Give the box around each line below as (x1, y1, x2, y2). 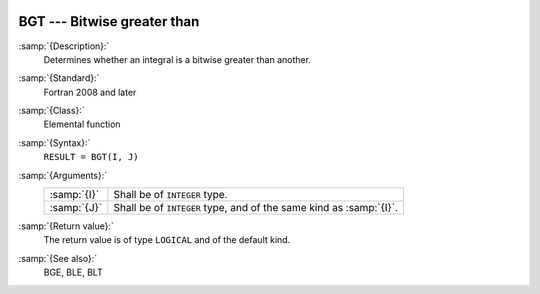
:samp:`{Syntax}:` (18, 136, 91, 149)
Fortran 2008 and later (43, 86, 137, 98)
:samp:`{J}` (49, 201, 103, 215)
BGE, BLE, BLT (43, 266, 104, 279)
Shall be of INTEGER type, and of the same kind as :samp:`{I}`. (113, 201, 399, 215)
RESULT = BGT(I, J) (43, 151, 139, 163)
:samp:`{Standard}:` (18, 72, 100, 84)
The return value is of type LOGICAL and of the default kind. (43, 234, 291, 246)
